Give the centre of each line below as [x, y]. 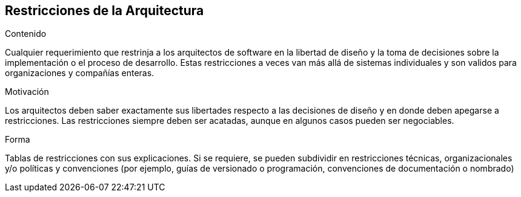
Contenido [26, 34]
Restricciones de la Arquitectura [105, 11]
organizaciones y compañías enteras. [80, 73]
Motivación [27, 92]
